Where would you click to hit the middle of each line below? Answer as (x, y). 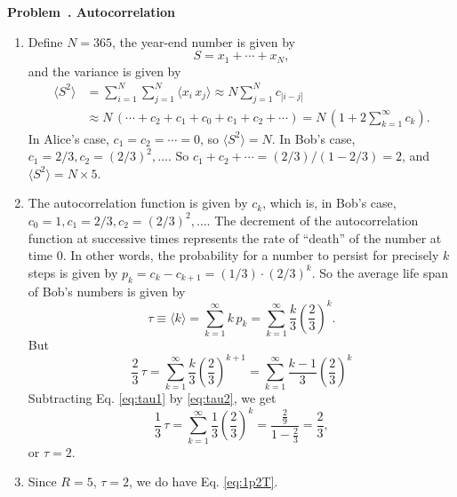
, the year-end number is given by (204, 41)
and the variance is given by (104, 71)
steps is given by (73, 272)
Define (45, 41)
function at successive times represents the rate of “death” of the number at (235, 237)
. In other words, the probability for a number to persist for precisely (251, 255)
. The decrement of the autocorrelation (313, 220)
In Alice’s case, (68, 138)
